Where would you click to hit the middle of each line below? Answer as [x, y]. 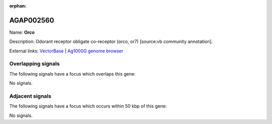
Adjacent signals [30, 96]
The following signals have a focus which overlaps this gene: [73, 74]
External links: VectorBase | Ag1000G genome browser [66, 51]
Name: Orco [22, 32]
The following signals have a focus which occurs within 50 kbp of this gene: [88, 106]
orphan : [18, 6]
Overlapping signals [35, 64]
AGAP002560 [32, 20]
